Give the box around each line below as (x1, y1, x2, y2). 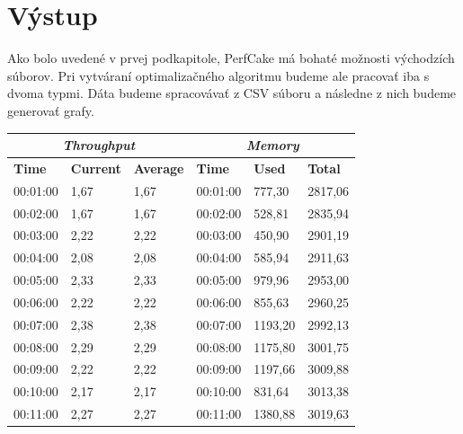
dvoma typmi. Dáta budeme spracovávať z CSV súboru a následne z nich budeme (7, 84, 457, 102)
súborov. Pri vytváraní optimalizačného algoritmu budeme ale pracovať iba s (7, 66, 430, 84)
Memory (245, 136, 299, 154)
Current (70, 158, 121, 177)
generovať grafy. (7, 101, 94, 120)
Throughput (62, 136, 136, 154)
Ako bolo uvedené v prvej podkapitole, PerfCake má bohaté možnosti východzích (7, 49, 455, 67)
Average (133, 158, 184, 177)
